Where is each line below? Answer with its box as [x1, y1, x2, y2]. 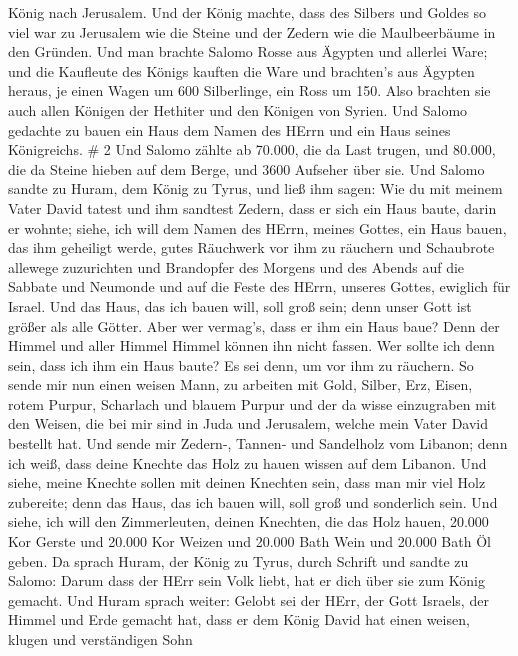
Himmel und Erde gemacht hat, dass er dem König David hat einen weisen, [8, 609, 470, 630]
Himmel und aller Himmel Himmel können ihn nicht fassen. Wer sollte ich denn [8, 335, 495, 356]
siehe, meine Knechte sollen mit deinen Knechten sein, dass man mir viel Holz [8, 472, 486, 493]
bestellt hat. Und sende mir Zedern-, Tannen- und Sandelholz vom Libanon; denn [8, 433, 508, 454]
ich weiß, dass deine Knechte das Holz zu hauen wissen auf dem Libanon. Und [8, 452, 487, 473]
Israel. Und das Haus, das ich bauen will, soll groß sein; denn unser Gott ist [8, 295, 472, 316]
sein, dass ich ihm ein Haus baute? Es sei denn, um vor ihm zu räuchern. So [8, 354, 474, 375]
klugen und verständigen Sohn [8, 629, 193, 649]
